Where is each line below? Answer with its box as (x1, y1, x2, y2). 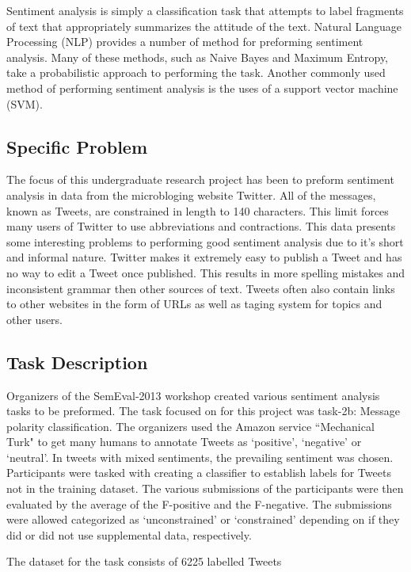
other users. (6, 311, 63, 327)
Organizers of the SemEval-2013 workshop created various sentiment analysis (6, 387, 380, 403)
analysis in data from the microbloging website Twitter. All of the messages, (6, 186, 376, 203)
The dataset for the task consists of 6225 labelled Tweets (6, 553, 282, 570)
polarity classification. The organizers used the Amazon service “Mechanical (6, 418, 375, 434)
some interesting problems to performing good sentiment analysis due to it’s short (6, 233, 404, 250)
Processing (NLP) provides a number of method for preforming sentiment (6, 33, 363, 50)
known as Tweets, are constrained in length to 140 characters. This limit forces (6, 202, 389, 219)
